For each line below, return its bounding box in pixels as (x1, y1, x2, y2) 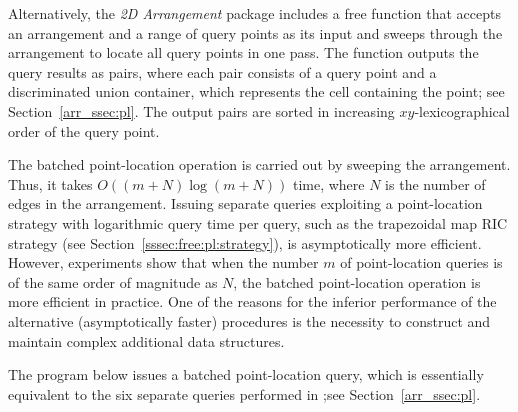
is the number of (385, 173, 486, 194)
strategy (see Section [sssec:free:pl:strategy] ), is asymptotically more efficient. (8, 232, 482, 253)
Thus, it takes (8, 173, 93, 194)
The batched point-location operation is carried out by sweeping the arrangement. (8, 154, 511, 175)
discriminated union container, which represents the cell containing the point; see (8, 81, 505, 102)
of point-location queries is (340, 252, 503, 273)
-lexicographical (414, 100, 510, 121)
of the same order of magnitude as (8, 271, 218, 292)
